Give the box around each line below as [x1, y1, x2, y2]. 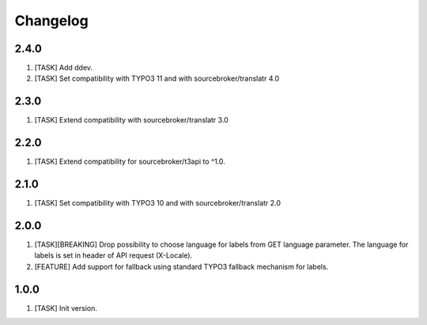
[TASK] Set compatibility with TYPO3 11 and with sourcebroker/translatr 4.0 [34, 74, 280, 83]
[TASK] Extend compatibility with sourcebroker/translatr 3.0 [34, 115, 229, 125]
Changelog [14, 12, 89, 29]
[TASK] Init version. [34, 303, 98, 312]
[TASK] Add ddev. [34, 63, 93, 73]
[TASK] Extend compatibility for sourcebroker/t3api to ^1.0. [34, 157, 225, 166]
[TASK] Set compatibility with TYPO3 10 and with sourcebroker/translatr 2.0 [34, 198, 281, 208]
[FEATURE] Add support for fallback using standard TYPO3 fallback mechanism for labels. [34, 262, 329, 271]
